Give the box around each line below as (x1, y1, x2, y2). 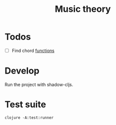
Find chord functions (11, 47, 55, 53)
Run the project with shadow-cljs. (4, 82, 73, 87)
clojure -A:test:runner (4, 115, 54, 120)
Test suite (4, 99, 47, 110)
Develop (4, 65, 40, 77)
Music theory (55, 3, 111, 15)
